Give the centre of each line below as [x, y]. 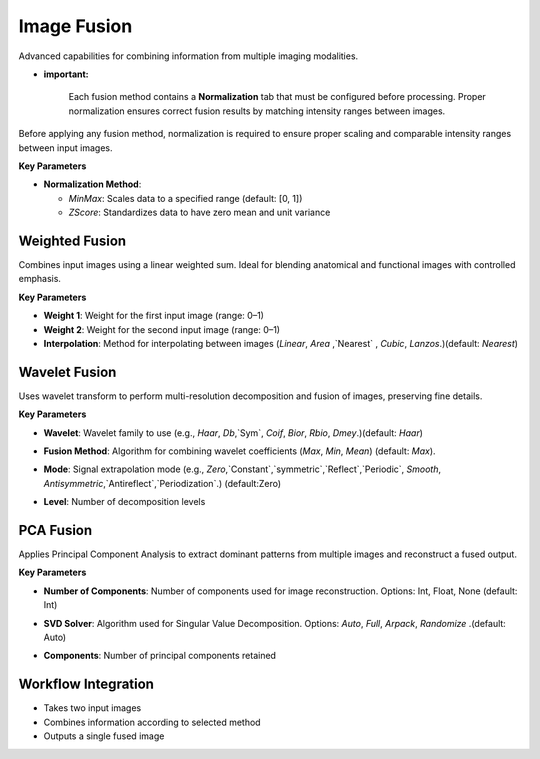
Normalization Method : [92, 184]
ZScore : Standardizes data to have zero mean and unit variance [199, 212]
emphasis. [40, 279]
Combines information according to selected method [152, 722]
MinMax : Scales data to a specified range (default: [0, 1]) [185, 198]
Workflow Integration [86, 684]
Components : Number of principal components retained [160, 656]
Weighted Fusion [72, 240]
